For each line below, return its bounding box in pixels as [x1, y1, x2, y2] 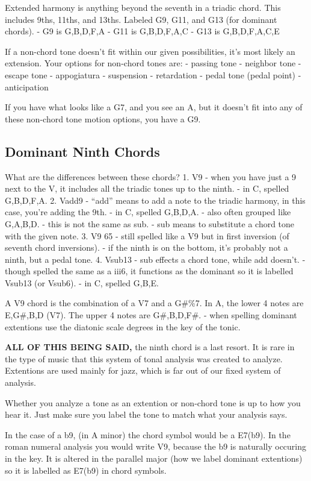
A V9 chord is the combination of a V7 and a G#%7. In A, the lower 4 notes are [5, 297, 304, 309]
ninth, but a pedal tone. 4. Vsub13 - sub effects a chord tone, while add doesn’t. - [5, 253, 306, 265]
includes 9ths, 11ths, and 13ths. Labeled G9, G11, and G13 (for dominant [5, 13, 277, 25]
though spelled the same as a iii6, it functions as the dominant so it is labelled [5, 265, 294, 277]
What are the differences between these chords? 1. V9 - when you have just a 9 [5, 170, 297, 183]
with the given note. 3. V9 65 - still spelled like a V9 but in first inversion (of [5, 229, 289, 242]
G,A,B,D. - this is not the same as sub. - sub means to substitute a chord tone [5, 217, 295, 230]
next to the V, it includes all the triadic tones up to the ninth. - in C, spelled [5, 182, 289, 195]
